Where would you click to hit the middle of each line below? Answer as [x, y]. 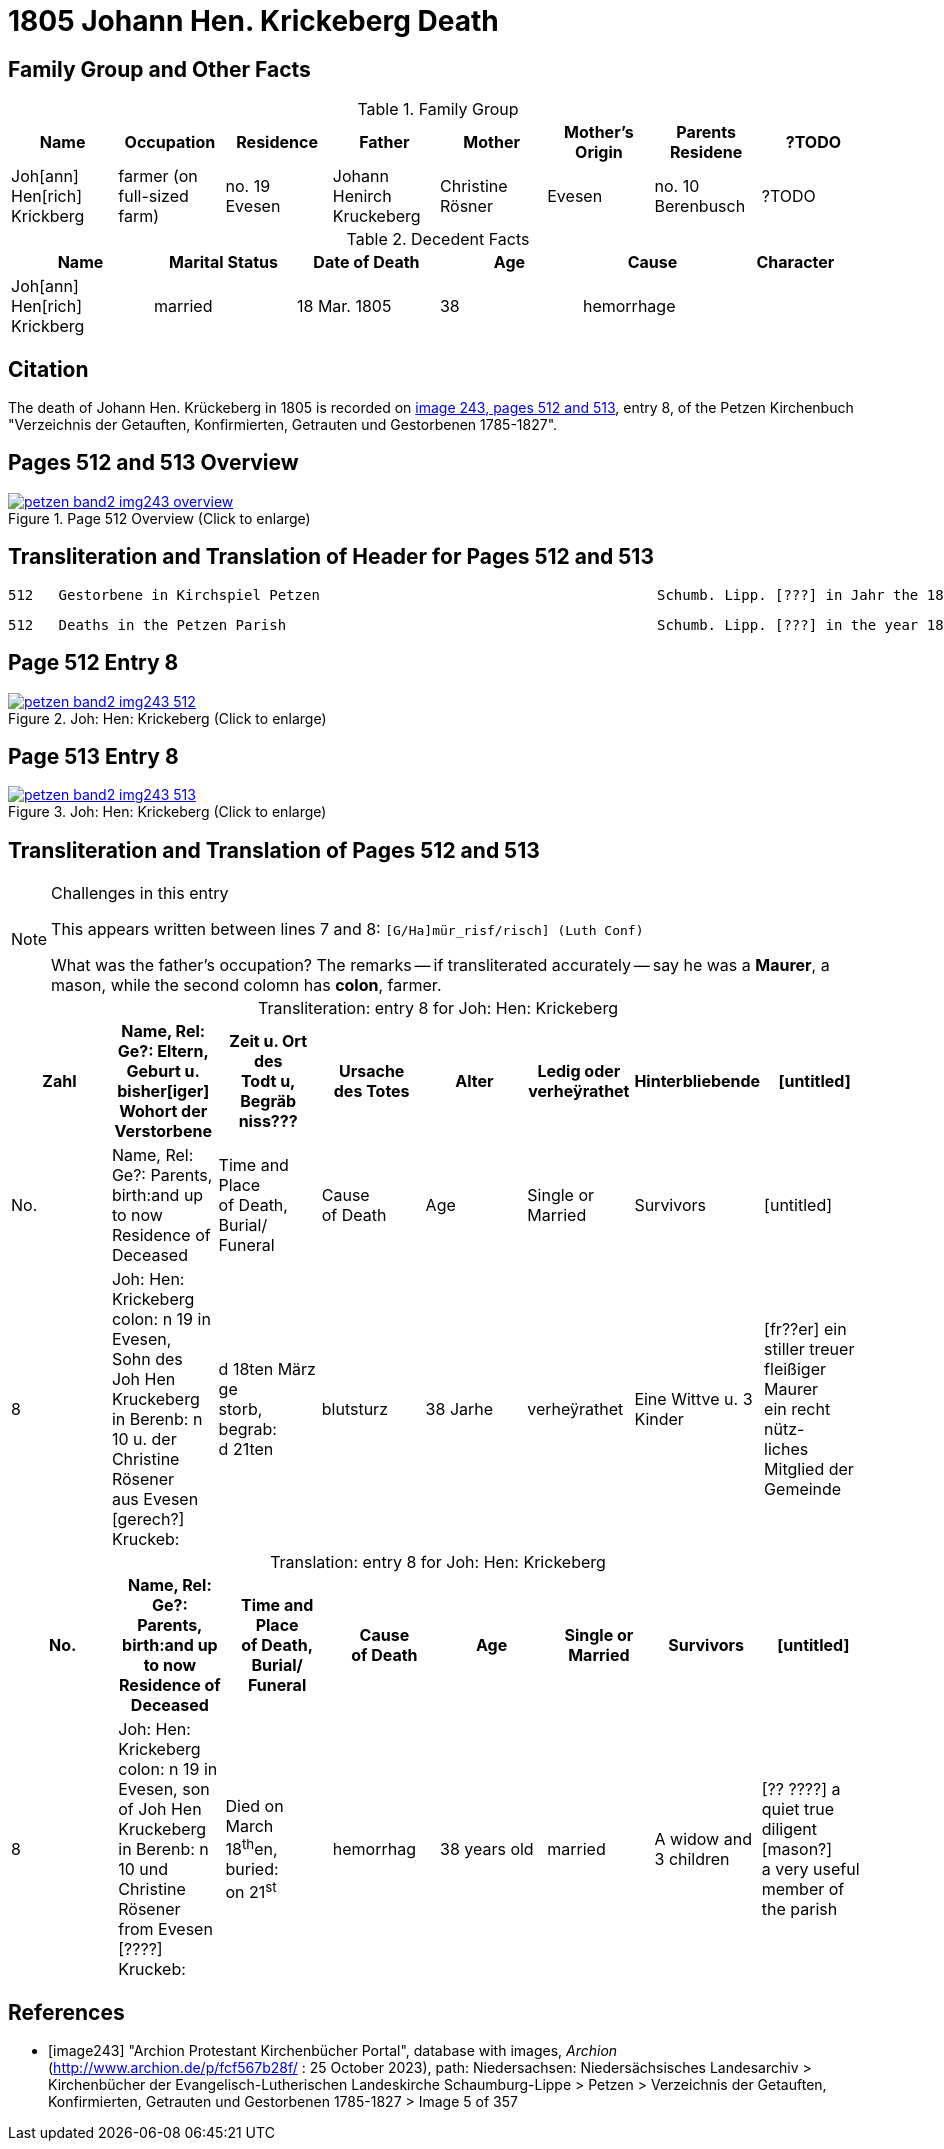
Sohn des [147, 1359]
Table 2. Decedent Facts [438, 239]
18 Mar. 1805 [344, 306]
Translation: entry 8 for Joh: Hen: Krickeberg [438, 1562]
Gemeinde [803, 1489]
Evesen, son [164, 1789]
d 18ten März [267, 1369]
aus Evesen [155, 1499]
